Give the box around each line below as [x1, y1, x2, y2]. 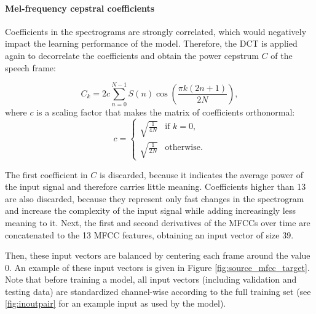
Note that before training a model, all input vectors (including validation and [5, 273, 297, 286]
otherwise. [165, 143, 203, 152]
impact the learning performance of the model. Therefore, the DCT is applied [5, 37, 298, 50]
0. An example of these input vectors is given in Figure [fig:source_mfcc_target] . [5, 261, 310, 273]
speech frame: [5, 61, 56, 74]
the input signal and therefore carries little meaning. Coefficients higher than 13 [5, 180, 306, 193]
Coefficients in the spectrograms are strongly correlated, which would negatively [5, 25, 307, 37]
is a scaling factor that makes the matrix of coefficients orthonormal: [36, 106, 295, 119]
